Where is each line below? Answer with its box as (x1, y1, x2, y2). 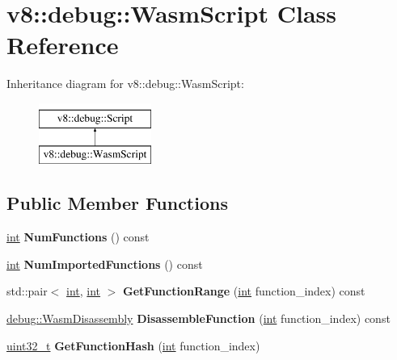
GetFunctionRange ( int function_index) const (123, 283, 365, 299)
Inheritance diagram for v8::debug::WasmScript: (6, 75, 244, 92)
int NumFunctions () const (6, 228, 150, 245)
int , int (66, 283, 101, 299)
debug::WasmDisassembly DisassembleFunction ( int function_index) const (6, 310, 391, 327)
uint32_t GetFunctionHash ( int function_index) (6, 337, 260, 354)
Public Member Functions (6, 190, 228, 216)
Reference (6, 28, 119, 61)
